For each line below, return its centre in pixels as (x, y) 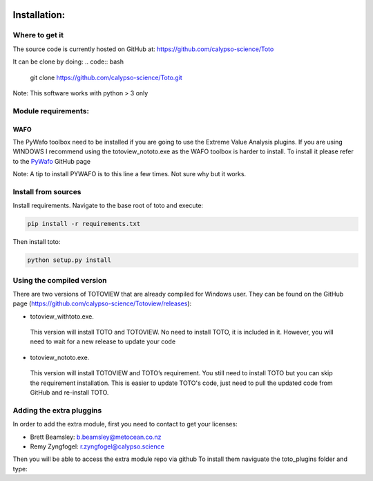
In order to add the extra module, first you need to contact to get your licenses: (125, 424)
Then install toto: (37, 242)
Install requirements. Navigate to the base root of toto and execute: (108, 206)
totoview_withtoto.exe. (62, 316)
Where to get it (38, 35)
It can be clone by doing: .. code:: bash (68, 62)
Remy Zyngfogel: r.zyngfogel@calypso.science (97, 446)
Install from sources (47, 191)
